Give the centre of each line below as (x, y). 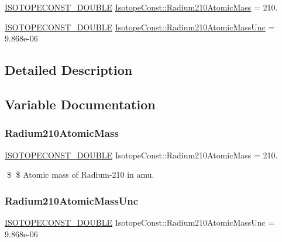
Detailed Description (69, 70)
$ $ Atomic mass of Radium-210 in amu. (80, 174)
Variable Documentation (80, 104)
